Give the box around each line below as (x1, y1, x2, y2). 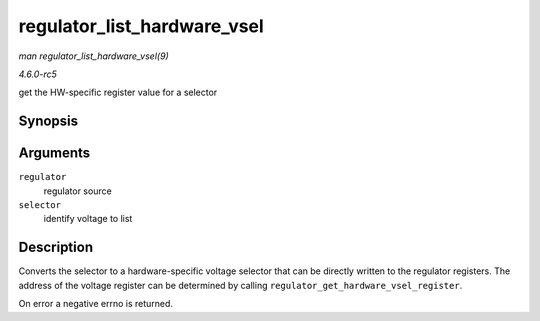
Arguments (18, 145, 91, 162)
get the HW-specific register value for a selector (18, 86, 218, 99)
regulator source (43, 185, 112, 197)
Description (18, 239, 94, 256)
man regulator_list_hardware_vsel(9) (18, 50, 169, 62)
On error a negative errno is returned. (18, 298, 174, 310)
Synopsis (18, 113, 79, 130)
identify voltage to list (43, 213, 133, 225)
